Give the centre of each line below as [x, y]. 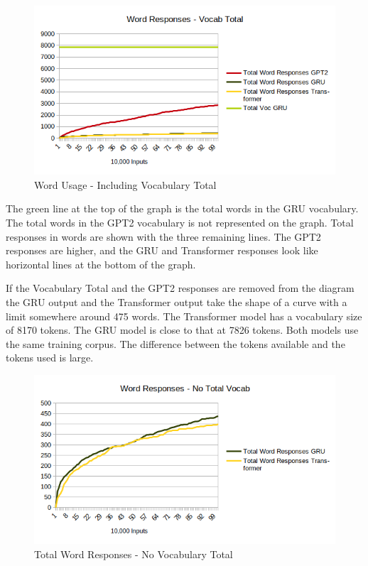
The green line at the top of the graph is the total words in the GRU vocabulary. [182, 208]
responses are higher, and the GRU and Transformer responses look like [162, 250]
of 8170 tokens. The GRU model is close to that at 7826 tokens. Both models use [182, 330]
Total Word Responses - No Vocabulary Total [134, 554]
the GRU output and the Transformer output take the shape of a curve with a [177, 302]
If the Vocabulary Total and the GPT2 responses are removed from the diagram [180, 288]
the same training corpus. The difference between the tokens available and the [175, 343]
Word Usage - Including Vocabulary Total [125, 184]
